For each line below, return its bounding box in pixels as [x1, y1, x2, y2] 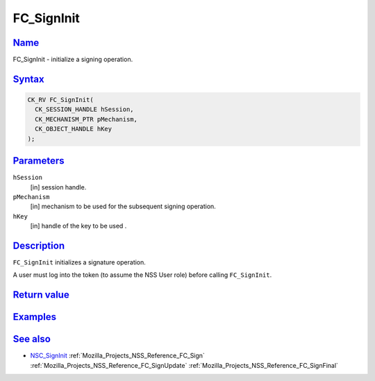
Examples [12, 311, 57, 323]
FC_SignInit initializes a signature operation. [12, 257, 146, 266]
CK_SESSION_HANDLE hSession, [35, 105, 135, 114]
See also [12, 333, 51, 345]
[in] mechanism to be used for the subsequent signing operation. [30, 202, 217, 211]
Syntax [12, 73, 44, 85]
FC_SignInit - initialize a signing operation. [12, 56, 133, 64]
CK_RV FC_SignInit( [27, 96, 94, 104]
